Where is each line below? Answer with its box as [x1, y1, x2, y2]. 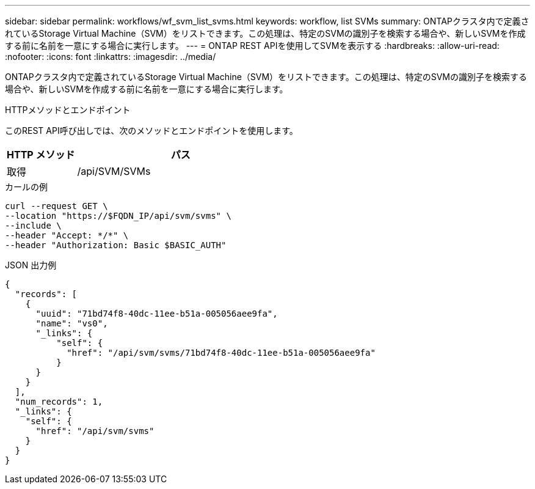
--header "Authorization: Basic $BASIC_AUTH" [5, 240, 227, 250]
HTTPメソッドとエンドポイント [5, 105, 131, 115]
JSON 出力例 [5, 260, 57, 270]
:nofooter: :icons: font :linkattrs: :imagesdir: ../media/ [5, 51, 216, 62]
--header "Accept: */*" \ [5, 230, 129, 240]
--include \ [5, 221, 62, 230]
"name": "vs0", [35, 318, 108, 328]
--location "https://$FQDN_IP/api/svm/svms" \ [5, 211, 231, 221]
